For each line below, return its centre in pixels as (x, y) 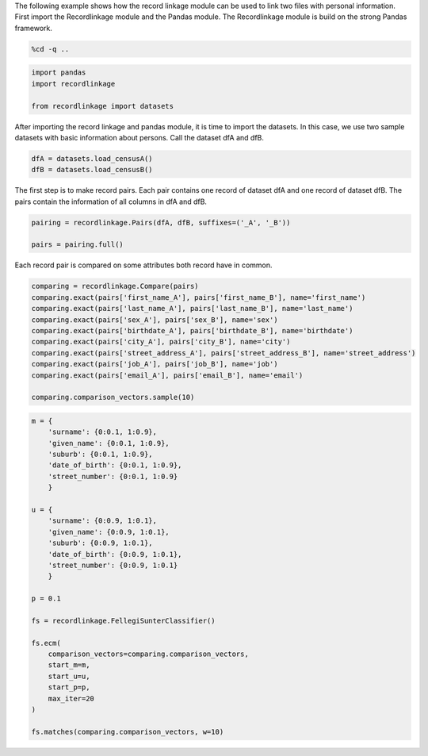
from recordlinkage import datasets (103, 106)
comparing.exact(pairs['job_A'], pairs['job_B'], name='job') (155, 364)
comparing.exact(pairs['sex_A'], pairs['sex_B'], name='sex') (155, 320)
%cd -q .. (50, 49)
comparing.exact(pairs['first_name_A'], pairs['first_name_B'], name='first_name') (199, 297)
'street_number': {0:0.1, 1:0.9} (113, 476)
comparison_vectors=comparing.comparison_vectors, (148, 654)
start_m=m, (69, 665)
